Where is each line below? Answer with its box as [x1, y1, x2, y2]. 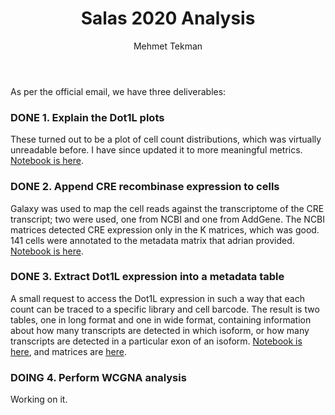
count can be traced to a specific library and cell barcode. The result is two [10, 303, 320, 315]
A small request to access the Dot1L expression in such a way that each [10, 292, 305, 304]
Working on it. [10, 393, 68, 406]
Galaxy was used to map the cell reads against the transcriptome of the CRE [10, 202, 325, 214]
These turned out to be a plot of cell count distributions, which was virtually [10, 133, 322, 146]
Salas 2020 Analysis [80, 7, 256, 30]
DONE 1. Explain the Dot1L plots [10, 110, 165, 124]
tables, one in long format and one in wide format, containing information [10, 313, 312, 326]
